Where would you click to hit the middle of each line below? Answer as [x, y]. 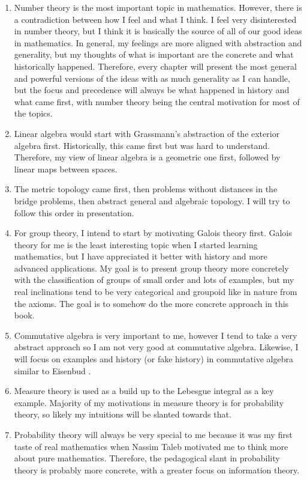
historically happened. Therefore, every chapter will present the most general [155, 66]
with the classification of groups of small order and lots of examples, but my [154, 280]
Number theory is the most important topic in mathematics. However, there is [158, 7]
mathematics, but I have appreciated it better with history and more [141, 256]
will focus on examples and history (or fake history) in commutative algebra [153, 359]
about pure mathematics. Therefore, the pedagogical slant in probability [147, 458]
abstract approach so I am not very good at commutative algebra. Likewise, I [156, 347]
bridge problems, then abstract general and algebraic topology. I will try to [152, 200]
